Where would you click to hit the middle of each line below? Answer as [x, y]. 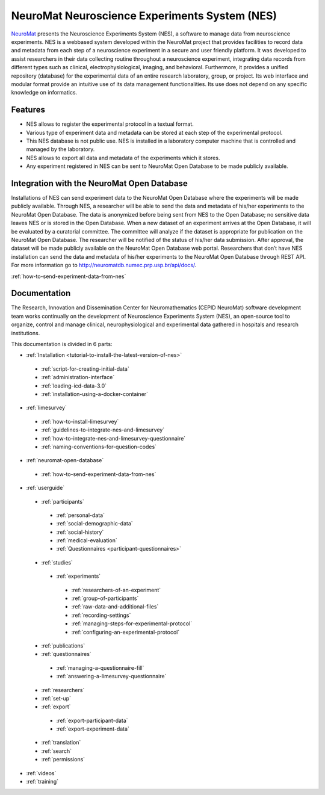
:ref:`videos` [41, 773]
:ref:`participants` [63, 501]
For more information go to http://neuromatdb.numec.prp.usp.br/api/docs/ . [104, 265]
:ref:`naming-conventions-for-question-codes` [99, 447]
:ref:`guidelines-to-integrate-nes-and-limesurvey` [103, 430]
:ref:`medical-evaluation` [87, 540]
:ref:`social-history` [80, 532]
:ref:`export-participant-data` [92, 720]
